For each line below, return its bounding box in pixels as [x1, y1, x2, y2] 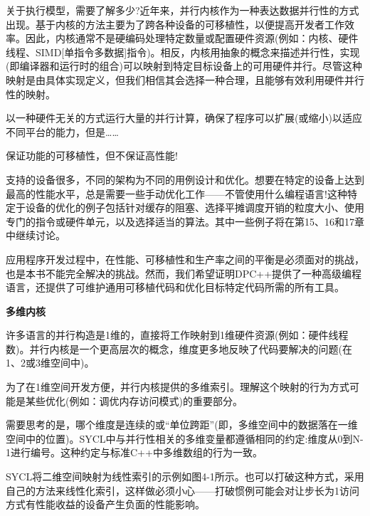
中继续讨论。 [6, 228, 65, 243]
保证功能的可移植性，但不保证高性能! [6, 148, 178, 163]
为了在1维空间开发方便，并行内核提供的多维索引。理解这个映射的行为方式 [6, 379, 349, 394]
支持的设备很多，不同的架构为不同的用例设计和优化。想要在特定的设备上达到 [6, 172, 364, 186]
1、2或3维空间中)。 [6, 355, 95, 370]
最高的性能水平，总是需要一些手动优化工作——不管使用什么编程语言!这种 [6, 186, 347, 201]
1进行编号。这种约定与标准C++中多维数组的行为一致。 [6, 445, 263, 460]
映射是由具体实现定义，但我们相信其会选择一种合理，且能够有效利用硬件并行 [6, 72, 364, 87]
